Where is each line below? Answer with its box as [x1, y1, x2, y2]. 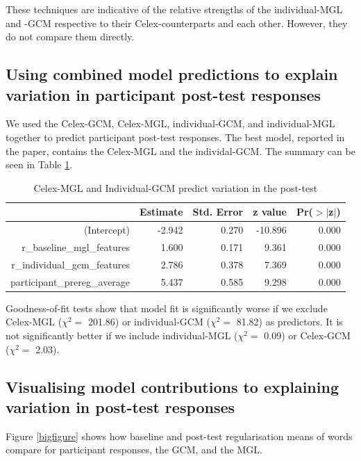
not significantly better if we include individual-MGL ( [6, 328, 238, 342]
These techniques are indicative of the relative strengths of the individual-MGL [6, 2, 343, 16]
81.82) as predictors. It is [236, 314, 343, 329]
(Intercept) [83, 223, 131, 237]
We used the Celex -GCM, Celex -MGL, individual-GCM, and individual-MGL [6, 116, 335, 131]
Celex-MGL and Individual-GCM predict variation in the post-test [33, 180, 318, 195]
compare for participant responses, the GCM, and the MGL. [6, 442, 262, 457]
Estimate [140, 204, 183, 219]
